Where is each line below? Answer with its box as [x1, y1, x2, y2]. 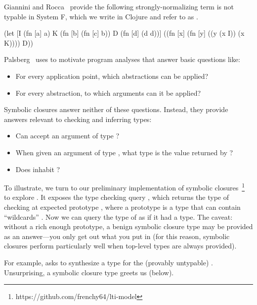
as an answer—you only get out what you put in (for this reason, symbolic [4, 231, 230, 241]
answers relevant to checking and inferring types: [4, 114, 152, 124]
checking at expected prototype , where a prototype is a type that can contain [4, 201, 241, 212]
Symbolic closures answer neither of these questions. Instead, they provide [4, 104, 228, 115]
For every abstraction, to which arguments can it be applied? [15, 87, 201, 98]
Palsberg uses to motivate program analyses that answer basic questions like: [4, 54, 240, 64]
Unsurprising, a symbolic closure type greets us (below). [4, 267, 174, 277]
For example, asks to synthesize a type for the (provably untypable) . [4, 257, 213, 267]
